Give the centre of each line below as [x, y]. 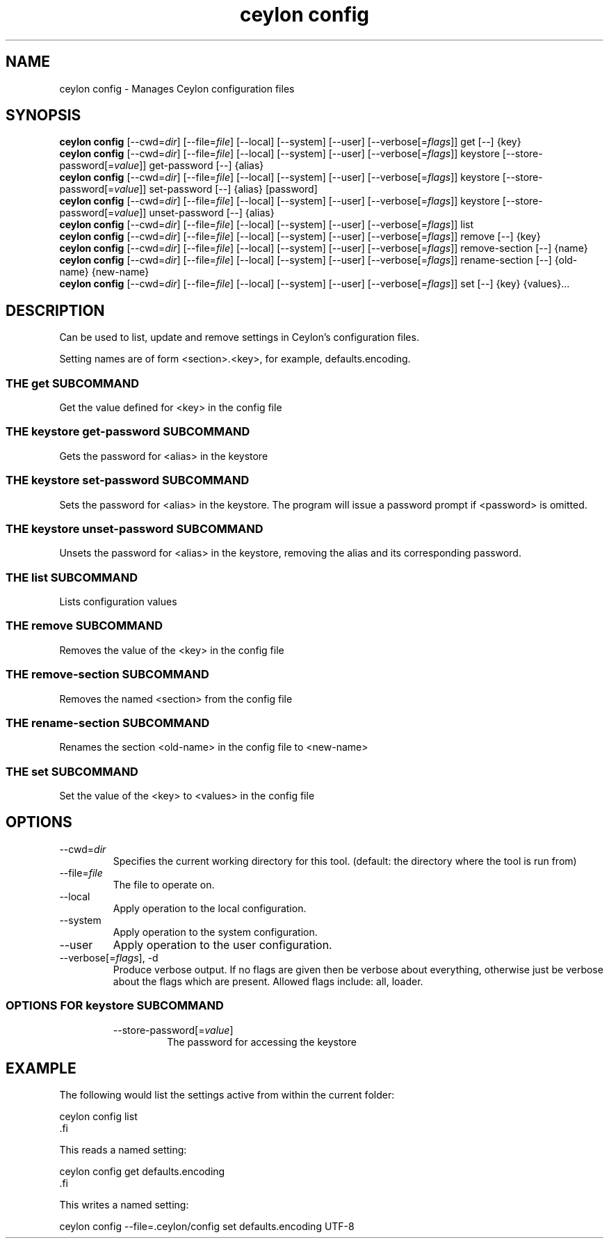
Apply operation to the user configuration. [222, 944]
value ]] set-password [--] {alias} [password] [216, 189]
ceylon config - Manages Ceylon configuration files [177, 88]
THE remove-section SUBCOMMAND [107, 675]
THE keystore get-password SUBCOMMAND [128, 432]
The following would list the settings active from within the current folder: [227, 1095]
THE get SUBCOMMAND [73, 383]
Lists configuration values [118, 602]
